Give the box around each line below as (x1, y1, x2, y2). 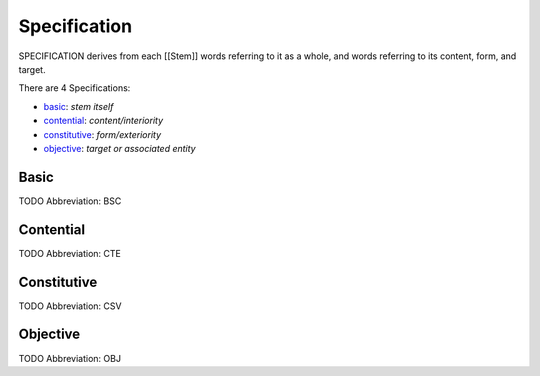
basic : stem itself (43, 100, 114, 112)
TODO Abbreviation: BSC (18, 195, 122, 207)
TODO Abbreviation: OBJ (18, 352, 122, 364)
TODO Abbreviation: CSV (18, 300, 122, 312)
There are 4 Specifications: (18, 82, 131, 94)
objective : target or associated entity (43, 142, 196, 154)
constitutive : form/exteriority (43, 128, 162, 140)
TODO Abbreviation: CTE (18, 247, 122, 259)
